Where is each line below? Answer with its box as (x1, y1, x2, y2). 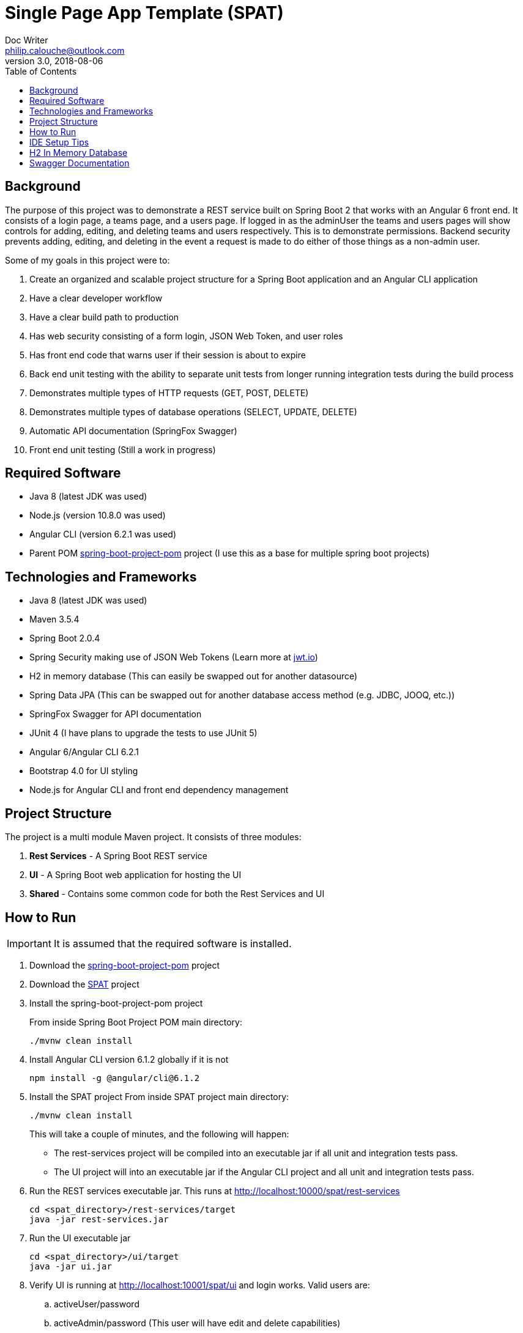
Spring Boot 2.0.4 (29, 633, 100, 644)
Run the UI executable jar (29, 1232, 131, 1243)
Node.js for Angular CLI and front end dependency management (29, 785, 289, 796)
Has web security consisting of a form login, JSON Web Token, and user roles (29, 330, 343, 341)
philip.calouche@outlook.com (5, 45, 125, 56)
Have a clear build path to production (29, 311, 179, 322)
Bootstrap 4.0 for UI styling (29, 766, 138, 777)
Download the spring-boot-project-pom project (29, 959, 220, 970)
